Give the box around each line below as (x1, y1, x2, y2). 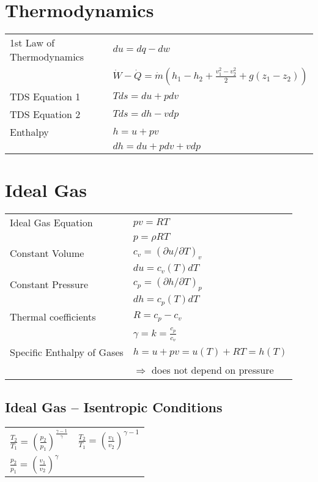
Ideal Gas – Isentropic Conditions (5, 397, 223, 416)
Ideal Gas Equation (10, 215, 93, 230)
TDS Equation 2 (10, 107, 81, 122)
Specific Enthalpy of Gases (10, 345, 124, 360)
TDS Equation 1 (10, 89, 81, 104)
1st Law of (10, 35, 55, 50)
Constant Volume (10, 246, 84, 261)
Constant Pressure (10, 277, 89, 292)
